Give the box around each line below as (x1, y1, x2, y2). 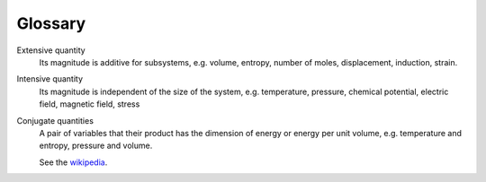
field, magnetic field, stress (39, 99, 140, 109)
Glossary (16, 13, 86, 33)
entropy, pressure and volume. (39, 140, 153, 152)
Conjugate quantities (16, 115, 94, 126)
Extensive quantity (16, 45, 85, 56)
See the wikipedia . (39, 157, 108, 168)
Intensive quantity (16, 74, 84, 84)
